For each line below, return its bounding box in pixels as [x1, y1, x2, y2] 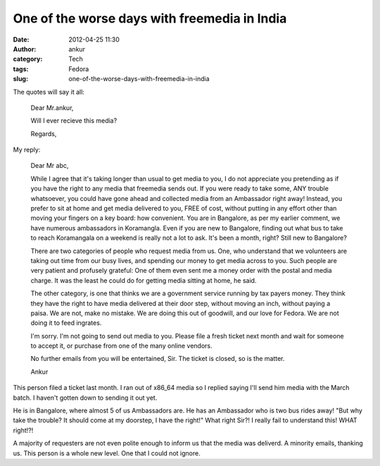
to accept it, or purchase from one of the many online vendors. [30, 342, 213, 350]
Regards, [30, 129, 57, 137]
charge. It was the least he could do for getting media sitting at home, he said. [30, 276, 257, 285]
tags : [13, 64, 29, 73]
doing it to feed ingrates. [30, 319, 102, 327]
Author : [13, 44, 37, 53]
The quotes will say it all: [13, 87, 84, 96]
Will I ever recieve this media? [30, 116, 118, 125]
